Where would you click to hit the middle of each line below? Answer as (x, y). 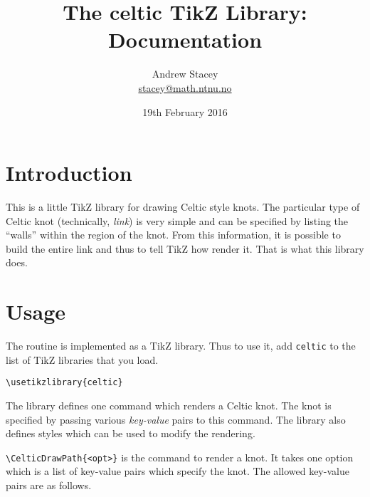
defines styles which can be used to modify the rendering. (131, 433)
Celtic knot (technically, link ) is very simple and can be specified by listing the (177, 220)
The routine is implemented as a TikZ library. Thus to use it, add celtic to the (181, 346)
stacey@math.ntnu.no (185, 87)
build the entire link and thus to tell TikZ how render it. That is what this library (185, 248)
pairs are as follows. (49, 485)
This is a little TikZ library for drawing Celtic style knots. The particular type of (183, 207)
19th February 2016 (185, 111)
